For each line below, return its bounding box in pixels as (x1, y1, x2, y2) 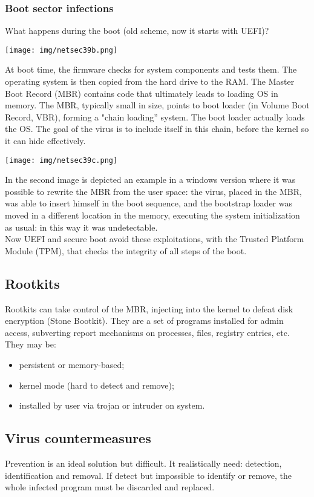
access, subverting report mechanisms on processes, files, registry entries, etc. (5, 326, 290, 338)
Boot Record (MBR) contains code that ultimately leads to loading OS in (5, 87, 278, 99)
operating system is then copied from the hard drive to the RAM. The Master (5, 75, 295, 88)
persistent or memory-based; (19, 358, 125, 371)
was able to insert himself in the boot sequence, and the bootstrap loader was (5, 197, 293, 209)
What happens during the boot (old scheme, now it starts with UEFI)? (5, 24, 269, 37)
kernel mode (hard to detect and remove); (19, 378, 174, 391)
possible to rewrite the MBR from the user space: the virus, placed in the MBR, (5, 185, 302, 197)
